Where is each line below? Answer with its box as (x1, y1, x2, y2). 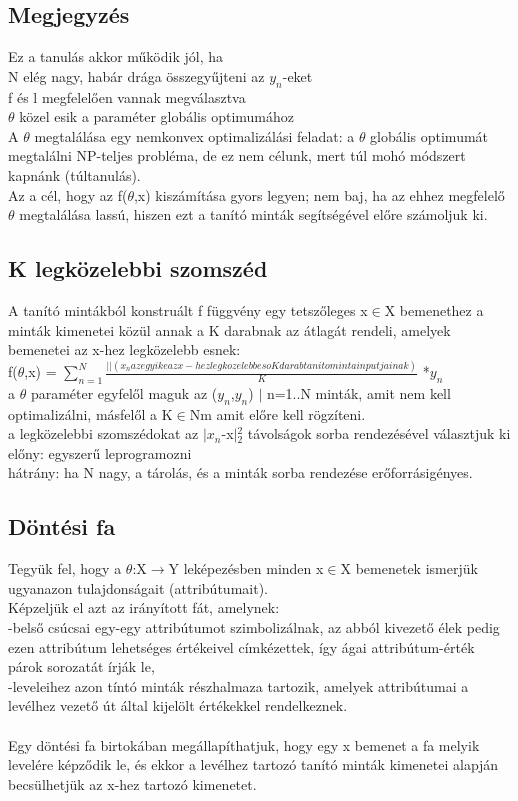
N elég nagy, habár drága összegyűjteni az (8, 65, 265, 86)
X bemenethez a (384, 299, 484, 320)
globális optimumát (370, 125, 489, 146)
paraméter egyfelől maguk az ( (30, 382, 218, 403)
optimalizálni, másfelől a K (8, 403, 173, 424)
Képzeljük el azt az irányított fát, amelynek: (8, 597, 280, 618)
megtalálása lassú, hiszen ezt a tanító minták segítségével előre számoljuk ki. (19, 204, 488, 225)
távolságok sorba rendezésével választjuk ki (247, 423, 511, 444)
